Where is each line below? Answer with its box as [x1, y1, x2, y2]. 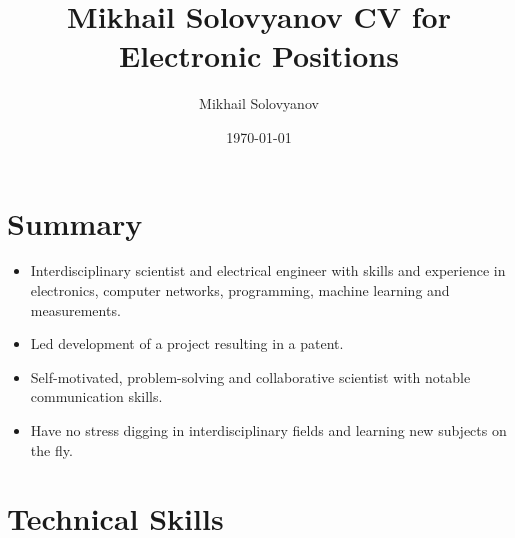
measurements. [30, 299, 121, 320]
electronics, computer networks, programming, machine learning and [30, 280, 450, 301]
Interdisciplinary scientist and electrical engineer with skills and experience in [30, 260, 506, 281]
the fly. [30, 439, 73, 460]
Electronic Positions [119, 35, 399, 76]
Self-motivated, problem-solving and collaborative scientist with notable [30, 366, 471, 387]
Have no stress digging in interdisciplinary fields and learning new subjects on [30, 420, 507, 440]
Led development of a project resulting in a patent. [30, 333, 344, 354]
